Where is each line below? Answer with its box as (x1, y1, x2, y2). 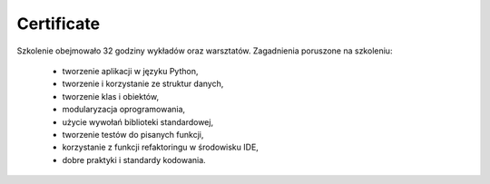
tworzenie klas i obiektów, (62, 91, 159, 102)
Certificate (16, 14, 100, 34)
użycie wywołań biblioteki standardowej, (62, 116, 213, 127)
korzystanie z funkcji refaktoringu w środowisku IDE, (62, 141, 259, 153)
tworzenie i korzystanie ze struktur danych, (62, 78, 224, 90)
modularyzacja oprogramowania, (62, 104, 186, 115)
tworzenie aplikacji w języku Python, (62, 65, 199, 76)
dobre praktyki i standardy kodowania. (62, 154, 206, 165)
